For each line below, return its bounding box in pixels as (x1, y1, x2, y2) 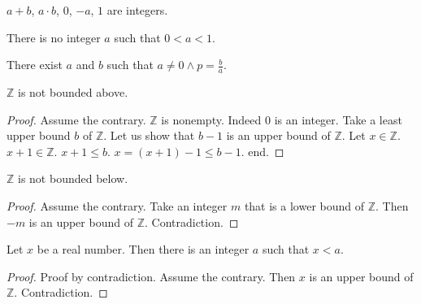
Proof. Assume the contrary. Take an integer (7, 197, 228, 214)
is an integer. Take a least (274, 111, 402, 128)
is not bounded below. (18, 170, 128, 187)
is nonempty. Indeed (161, 111, 262, 128)
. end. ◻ (241, 142, 284, 159)
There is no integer (7, 28, 101, 46)
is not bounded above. (18, 84, 128, 101)
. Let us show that (103, 127, 195, 144)
